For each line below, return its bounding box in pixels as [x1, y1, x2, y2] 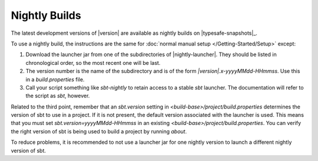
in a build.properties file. [25, 75, 85, 83]
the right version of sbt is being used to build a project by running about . [11, 127, 187, 135]
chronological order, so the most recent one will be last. [25, 59, 161, 66]
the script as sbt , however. [25, 92, 90, 100]
